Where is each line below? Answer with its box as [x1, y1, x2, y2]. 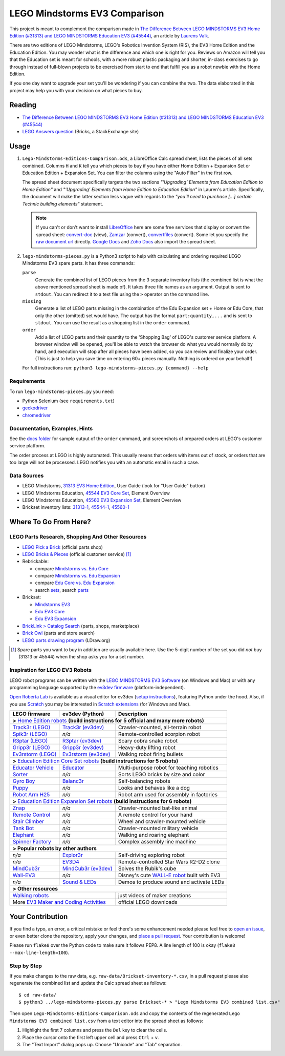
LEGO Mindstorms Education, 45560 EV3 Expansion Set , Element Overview [22, 497, 182, 503]
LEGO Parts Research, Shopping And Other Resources [9, 533, 147, 541]
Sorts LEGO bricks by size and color [118, 771, 205, 778]
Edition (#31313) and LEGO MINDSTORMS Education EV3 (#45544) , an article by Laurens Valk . [9, 32, 210, 38]
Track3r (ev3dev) [62, 724, 104, 731]
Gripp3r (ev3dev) [62, 744, 104, 751]
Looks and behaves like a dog [118, 784, 190, 792]
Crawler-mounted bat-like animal [118, 804, 198, 812]
